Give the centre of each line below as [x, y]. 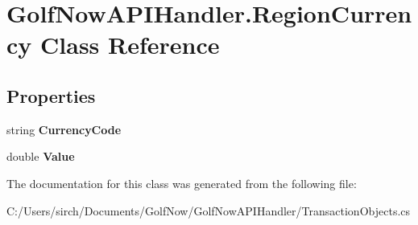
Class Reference [130, 45]
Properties [51, 95]
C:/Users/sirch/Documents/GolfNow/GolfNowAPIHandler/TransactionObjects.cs [209, 210]
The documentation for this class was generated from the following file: [182, 183]
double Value [41, 156]
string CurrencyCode [64, 129]
